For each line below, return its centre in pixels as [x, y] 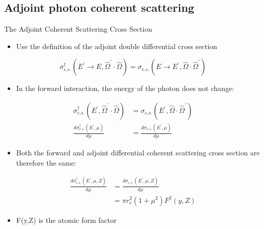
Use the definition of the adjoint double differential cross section [117, 46]
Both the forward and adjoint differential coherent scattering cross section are [138, 153]
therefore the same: [46, 162]
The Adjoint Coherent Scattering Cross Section [78, 29]
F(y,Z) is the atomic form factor [66, 220]
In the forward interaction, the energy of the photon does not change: [125, 88]
